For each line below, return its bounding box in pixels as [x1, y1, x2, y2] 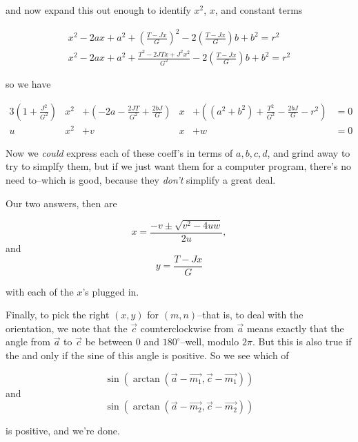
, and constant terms [215, 3, 303, 17]
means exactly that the [246, 320, 344, 335]
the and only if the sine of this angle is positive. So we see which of [6, 348, 289, 363]
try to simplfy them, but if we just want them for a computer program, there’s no [6, 159, 351, 173]
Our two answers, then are [6, 195, 117, 210]
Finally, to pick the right [6, 307, 110, 322]
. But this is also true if [252, 334, 352, 349]
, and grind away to [267, 145, 350, 160]
